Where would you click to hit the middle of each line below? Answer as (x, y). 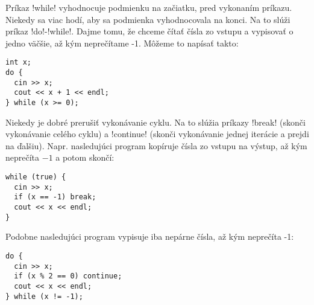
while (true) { (36, 177)
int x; (18, 63)
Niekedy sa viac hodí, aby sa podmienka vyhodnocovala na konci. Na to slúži (148, 19)
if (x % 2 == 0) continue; (68, 276)
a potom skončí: (85, 157)
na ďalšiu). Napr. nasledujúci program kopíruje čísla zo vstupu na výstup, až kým (156, 145)
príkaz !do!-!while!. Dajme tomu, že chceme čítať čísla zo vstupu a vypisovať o (149, 31)
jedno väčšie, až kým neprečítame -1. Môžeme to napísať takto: (122, 43)
